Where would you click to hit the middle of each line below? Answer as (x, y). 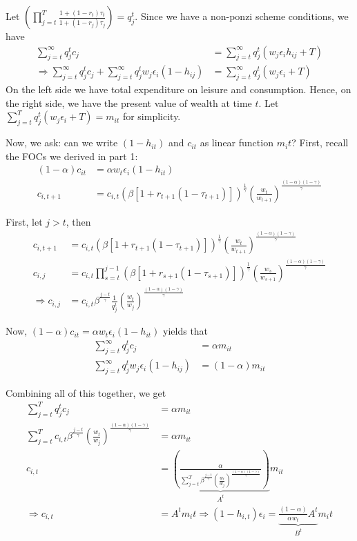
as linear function (237, 142)
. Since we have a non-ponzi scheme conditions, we (242, 16)
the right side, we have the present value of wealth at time (129, 102)
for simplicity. (152, 116)
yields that (186, 331)
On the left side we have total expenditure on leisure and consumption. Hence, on (178, 89)
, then (78, 222)
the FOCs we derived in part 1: (72, 156)
